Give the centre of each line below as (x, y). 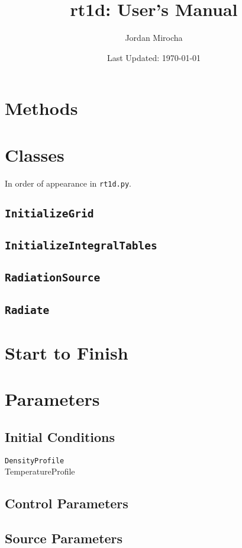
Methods (41, 108)
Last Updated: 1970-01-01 (154, 57)
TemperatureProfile (40, 471)
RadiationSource (53, 278)
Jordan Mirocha (154, 38)
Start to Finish (67, 352)
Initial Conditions (60, 436)
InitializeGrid (49, 213)
